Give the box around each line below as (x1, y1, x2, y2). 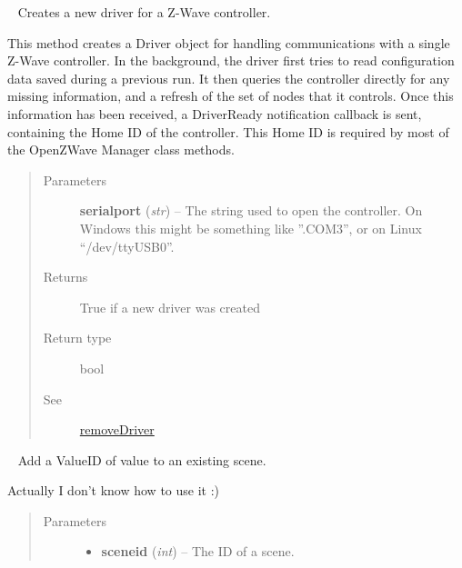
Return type (43, 328, 112, 347)
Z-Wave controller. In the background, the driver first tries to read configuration (7, 51, 455, 70)
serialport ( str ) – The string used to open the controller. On (79, 201, 423, 220)
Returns (43, 267, 88, 286)
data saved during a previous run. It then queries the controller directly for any (7, 68, 450, 87)
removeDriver (79, 420, 155, 439)
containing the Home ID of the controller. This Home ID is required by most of (7, 122, 449, 141)
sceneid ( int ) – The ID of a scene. (101, 542, 295, 561)
